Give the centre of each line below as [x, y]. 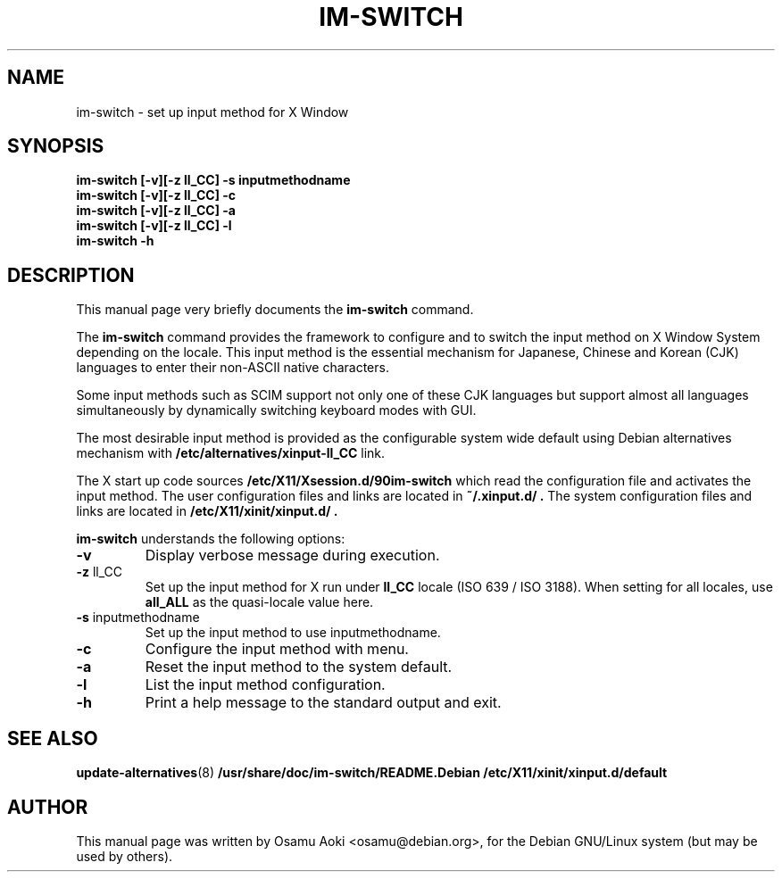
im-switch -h [115, 241]
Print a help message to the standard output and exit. [323, 703]
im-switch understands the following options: [211, 539]
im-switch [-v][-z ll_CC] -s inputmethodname [213, 180]
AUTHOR [48, 807]
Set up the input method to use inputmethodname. [293, 633]
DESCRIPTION [71, 275]
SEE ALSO [53, 738]
